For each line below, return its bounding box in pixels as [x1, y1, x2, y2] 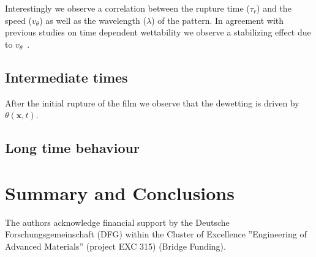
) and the [257, 2, 292, 14]
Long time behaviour [5, 138, 140, 157]
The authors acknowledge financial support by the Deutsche [5, 215, 230, 228]
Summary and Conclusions [5, 180, 235, 205]
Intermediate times [5, 67, 128, 86]
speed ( [5, 13, 32, 26]
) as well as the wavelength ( [39, 13, 146, 26]
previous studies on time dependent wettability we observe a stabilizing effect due [5, 26, 311, 39]
